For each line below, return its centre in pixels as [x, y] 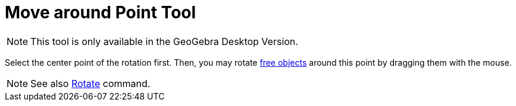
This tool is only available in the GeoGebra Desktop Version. [164, 41]
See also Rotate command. [90, 83]
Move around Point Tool [101, 12]
